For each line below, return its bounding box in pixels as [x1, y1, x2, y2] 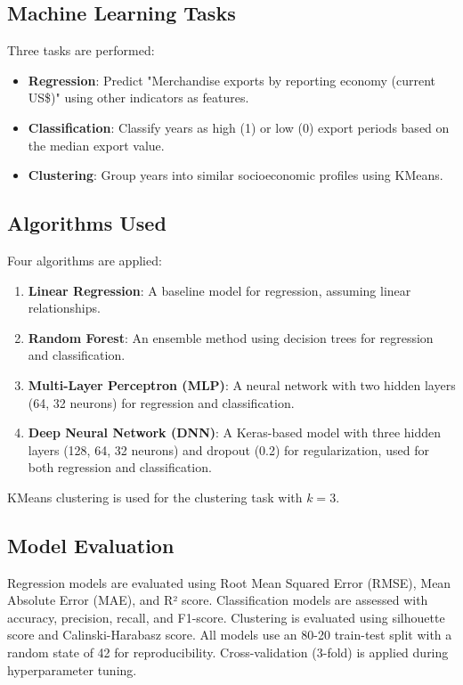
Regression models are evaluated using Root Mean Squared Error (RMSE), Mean [7, 573, 451, 591]
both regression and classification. [28, 458, 212, 477]
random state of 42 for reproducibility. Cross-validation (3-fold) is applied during [7, 643, 449, 662]
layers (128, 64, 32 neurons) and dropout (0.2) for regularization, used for [28, 440, 429, 459]
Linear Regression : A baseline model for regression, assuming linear [28, 281, 411, 299]
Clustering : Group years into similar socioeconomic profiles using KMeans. [28, 166, 443, 184]
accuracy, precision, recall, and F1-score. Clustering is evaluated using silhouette [7, 608, 445, 626]
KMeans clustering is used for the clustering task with [7, 487, 303, 506]
